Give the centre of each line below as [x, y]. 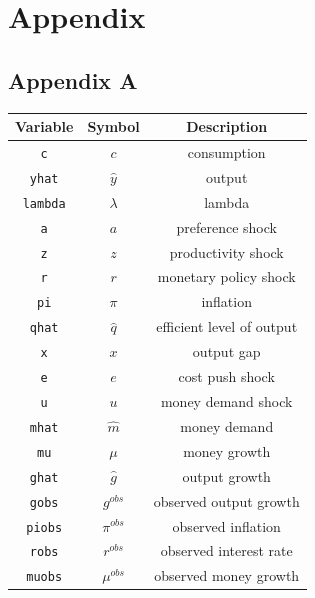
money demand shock [226, 401]
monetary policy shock [226, 276]
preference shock [226, 226]
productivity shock [226, 251]
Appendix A [73, 79]
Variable [44, 126]
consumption [226, 151]
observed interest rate [226, 550]
